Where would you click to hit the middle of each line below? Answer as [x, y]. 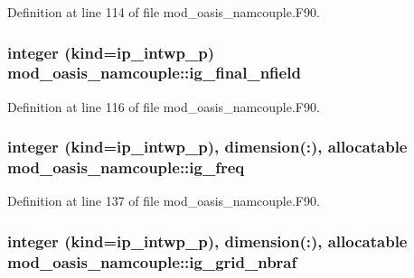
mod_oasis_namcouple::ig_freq [126, 167]
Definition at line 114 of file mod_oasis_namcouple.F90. [164, 12]
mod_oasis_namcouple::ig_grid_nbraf [152, 261]
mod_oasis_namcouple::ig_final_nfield [154, 73]
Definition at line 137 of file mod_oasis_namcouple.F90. [164, 201]
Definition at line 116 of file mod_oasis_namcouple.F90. [164, 106]
